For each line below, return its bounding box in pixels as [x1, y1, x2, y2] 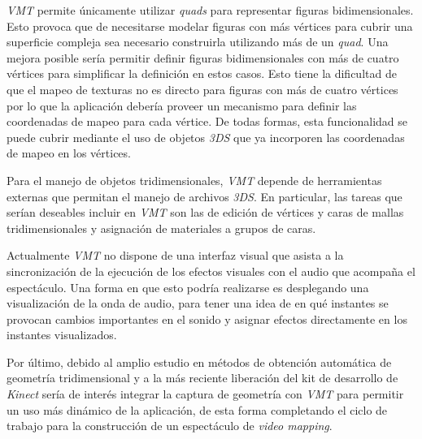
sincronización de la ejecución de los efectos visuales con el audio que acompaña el [7, 262, 415, 279]
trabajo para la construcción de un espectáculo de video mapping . [7, 417, 333, 434]
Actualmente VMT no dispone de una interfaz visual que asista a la [7, 247, 344, 264]
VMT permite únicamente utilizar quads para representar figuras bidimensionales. [7, 2, 414, 18]
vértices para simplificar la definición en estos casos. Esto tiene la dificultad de [7, 65, 397, 82]
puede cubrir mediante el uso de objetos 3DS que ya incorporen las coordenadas [7, 128, 405, 145]
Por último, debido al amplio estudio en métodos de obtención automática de [7, 353, 392, 370]
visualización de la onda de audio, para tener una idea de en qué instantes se [7, 295, 389, 312]
